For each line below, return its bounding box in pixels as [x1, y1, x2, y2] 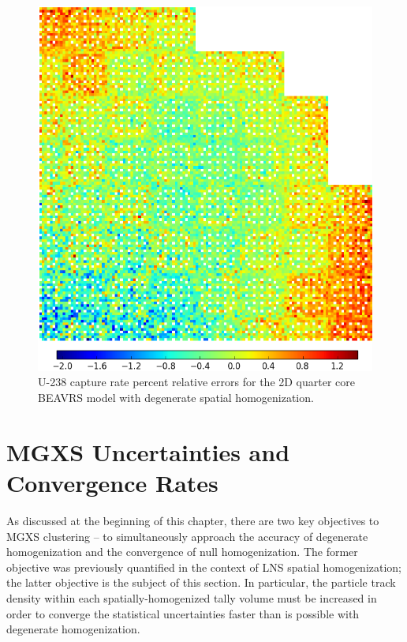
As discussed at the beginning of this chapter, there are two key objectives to [6, 512, 379, 528]
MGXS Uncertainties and [6, 435, 290, 467]
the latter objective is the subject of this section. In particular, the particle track [6, 574, 396, 591]
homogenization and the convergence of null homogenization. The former [6, 543, 358, 560]
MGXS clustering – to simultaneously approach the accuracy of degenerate [6, 527, 368, 544]
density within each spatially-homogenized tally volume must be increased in [6, 589, 377, 606]
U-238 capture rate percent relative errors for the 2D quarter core [38, 374, 356, 390]
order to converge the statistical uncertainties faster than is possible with [6, 605, 360, 621]
